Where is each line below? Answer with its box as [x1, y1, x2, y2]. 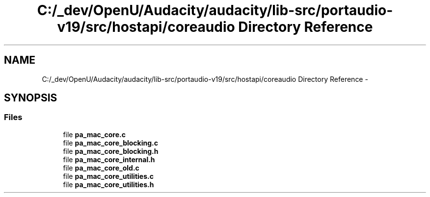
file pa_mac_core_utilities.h [63, 180, 154, 189]
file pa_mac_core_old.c [63, 163, 139, 172]
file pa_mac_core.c [63, 130, 126, 139]
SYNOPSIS [4, 92, 57, 104]
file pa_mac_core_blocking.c [63, 138, 158, 147]
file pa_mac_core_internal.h [63, 155, 155, 164]
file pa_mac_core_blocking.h [63, 147, 159, 155]
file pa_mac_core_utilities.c [63, 172, 154, 180]
